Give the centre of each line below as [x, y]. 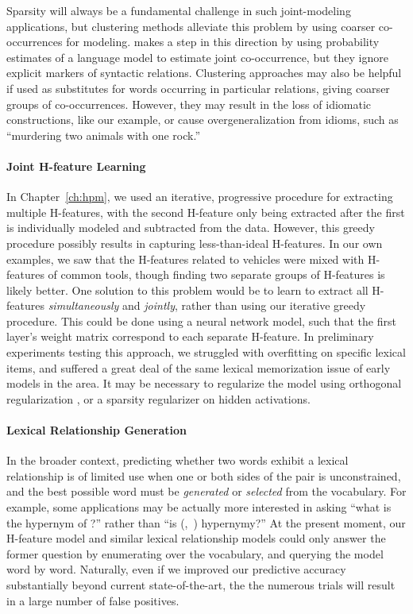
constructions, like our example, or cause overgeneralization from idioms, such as [203, 120]
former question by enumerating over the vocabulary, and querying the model [195, 553]
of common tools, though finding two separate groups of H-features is [216, 274]
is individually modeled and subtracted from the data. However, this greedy [191, 228]
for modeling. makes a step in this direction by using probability [223, 42]
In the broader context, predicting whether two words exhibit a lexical [178, 460]
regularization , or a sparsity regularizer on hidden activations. [158, 398]
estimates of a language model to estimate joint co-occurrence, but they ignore [197, 57]
